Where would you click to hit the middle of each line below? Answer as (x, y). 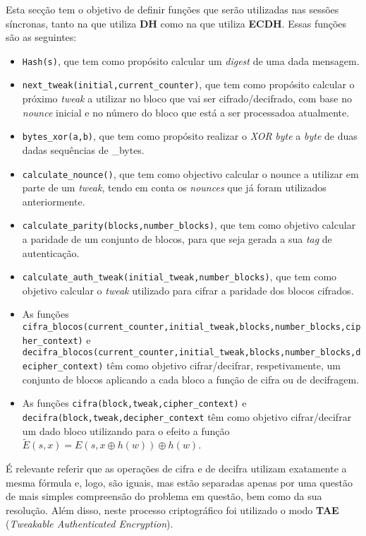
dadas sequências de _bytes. (83, 149)
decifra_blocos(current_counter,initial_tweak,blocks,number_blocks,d (191, 353)
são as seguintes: (41, 37)
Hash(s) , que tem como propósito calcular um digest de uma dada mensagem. (191, 60)
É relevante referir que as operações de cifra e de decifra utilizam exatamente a (176, 468)
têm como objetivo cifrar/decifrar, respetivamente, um (224, 365)
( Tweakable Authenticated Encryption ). (90, 524)
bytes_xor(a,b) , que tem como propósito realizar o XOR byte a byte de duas (190, 136)
